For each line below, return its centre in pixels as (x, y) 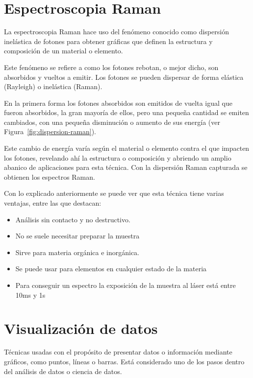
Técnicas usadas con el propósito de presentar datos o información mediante (118, 352)
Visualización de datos (81, 328)
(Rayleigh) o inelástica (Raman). (53, 86)
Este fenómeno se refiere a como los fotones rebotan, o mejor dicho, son (111, 67)
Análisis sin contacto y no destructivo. (73, 219)
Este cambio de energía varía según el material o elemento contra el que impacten (127, 148)
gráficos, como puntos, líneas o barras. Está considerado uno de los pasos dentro (124, 361)
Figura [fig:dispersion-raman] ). (50, 131)
